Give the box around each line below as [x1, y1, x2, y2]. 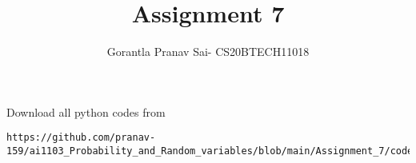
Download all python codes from [6, 103, 166, 120]
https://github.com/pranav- [6, 132, 156, 144]
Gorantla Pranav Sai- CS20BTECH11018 [106, 43, 310, 60]
